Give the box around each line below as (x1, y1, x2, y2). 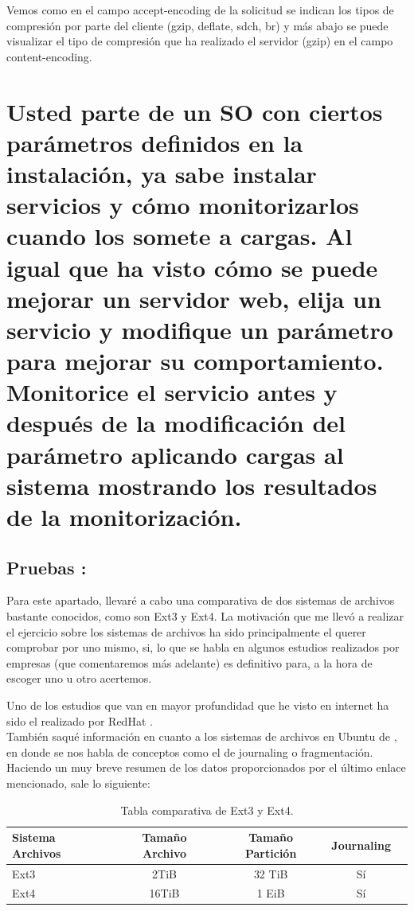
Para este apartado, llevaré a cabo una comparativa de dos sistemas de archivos (6, 592, 395, 609)
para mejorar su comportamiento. (6, 345, 384, 377)
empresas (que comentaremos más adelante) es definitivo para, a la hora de (6, 654, 373, 671)
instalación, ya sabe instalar (6, 157, 317, 189)
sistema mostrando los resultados (6, 469, 377, 501)
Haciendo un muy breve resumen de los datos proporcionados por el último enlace (6, 759, 406, 776)
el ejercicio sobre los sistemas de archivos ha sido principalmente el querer (6, 623, 366, 640)
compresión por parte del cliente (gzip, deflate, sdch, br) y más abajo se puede (6, 17, 389, 33)
